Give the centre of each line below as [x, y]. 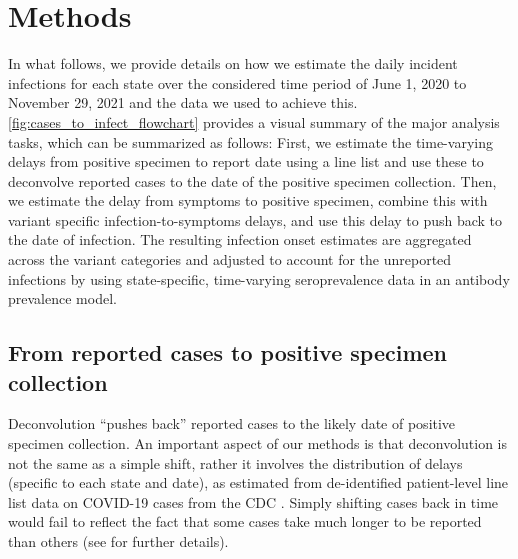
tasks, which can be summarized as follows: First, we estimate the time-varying [250, 141]
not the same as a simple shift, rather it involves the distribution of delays [235, 462]
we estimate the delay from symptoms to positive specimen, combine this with [248, 200]
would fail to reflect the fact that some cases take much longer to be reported [245, 521]
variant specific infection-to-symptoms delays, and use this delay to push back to [255, 219]
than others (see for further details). [118, 541]
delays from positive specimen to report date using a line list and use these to [246, 161]
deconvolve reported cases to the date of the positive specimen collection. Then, [252, 180]
